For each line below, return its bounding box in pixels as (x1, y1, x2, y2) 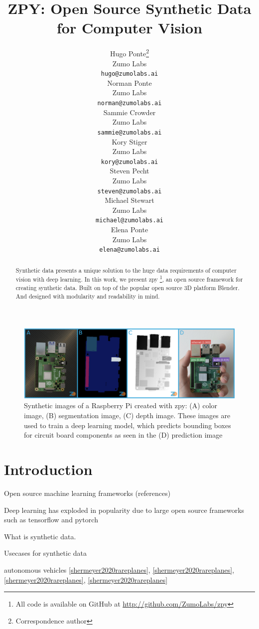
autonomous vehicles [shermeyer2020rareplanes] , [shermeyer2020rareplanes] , (4, 564, 235, 575)
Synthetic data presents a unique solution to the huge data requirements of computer (15, 266, 237, 274)
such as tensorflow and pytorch (4, 514, 98, 525)
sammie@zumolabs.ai (97, 129, 162, 136)
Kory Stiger (112, 136, 147, 147)
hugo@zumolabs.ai (101, 70, 158, 78)
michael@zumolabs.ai (95, 217, 164, 224)
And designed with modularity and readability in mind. (15, 292, 160, 300)
